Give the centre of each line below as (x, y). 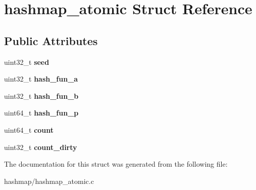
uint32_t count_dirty (41, 147)
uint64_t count (29, 129)
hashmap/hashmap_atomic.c (49, 181)
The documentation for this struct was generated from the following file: (116, 164)
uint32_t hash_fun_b (41, 96)
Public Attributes (51, 40)
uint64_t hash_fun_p (41, 113)
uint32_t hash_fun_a (41, 79)
